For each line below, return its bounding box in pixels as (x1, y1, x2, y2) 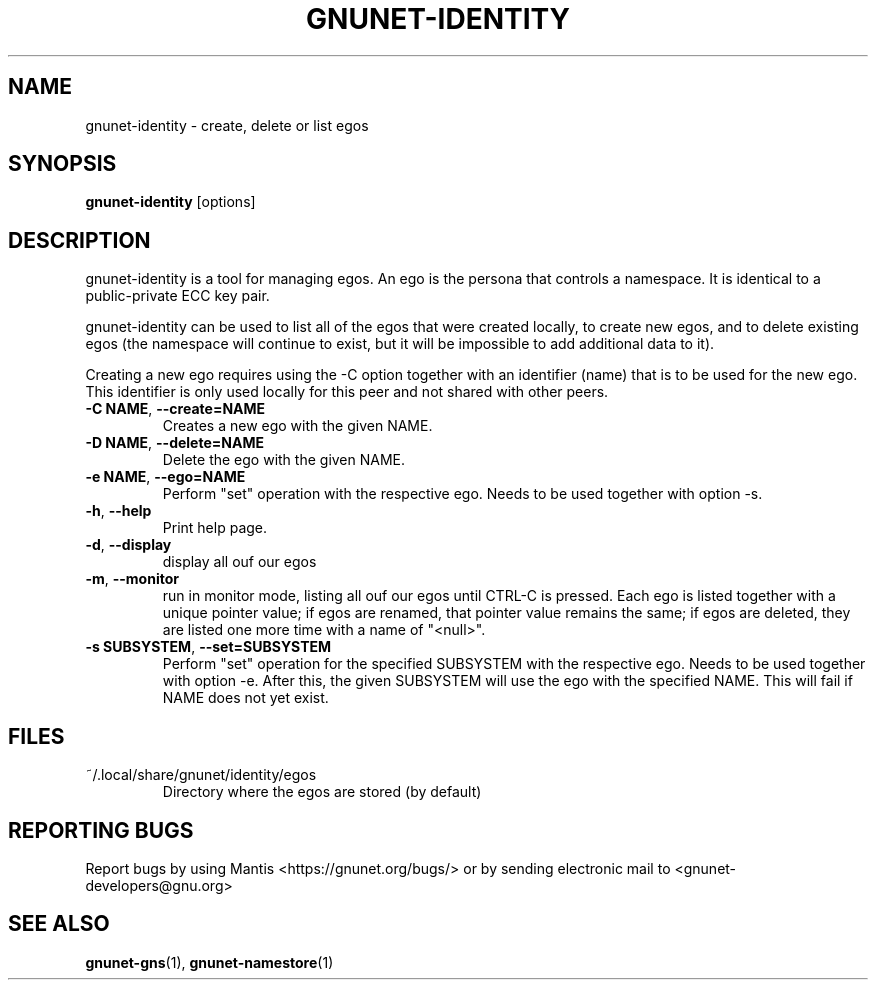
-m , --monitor (85, 570, 179, 588)
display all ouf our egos (162, 553, 317, 571)
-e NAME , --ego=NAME (85, 468, 246, 486)
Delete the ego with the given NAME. (162, 451, 406, 469)
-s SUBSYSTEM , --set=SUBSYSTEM (85, 638, 332, 656)
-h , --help (85, 502, 152, 520)
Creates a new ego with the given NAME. (162, 417, 433, 435)
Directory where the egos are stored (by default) (162, 783, 482, 801)
